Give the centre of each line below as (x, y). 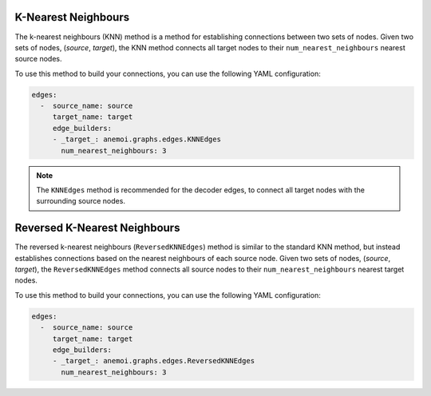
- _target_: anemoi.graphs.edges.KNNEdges (136, 139)
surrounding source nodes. (81, 201)
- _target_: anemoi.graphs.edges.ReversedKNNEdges (154, 361)
